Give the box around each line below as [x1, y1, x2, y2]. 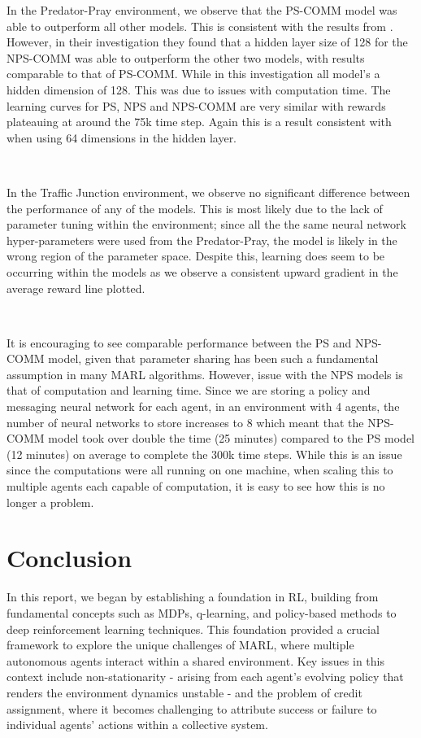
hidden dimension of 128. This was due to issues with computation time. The [7, 81, 391, 98]
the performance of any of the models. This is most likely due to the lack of [7, 199, 383, 216]
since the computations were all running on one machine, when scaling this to [7, 461, 393, 478]
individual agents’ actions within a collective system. [7, 716, 268, 733]
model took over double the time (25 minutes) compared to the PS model [48, 430, 414, 447]
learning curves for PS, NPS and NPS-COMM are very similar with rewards [7, 97, 386, 114]
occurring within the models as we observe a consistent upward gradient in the [7, 263, 398, 280]
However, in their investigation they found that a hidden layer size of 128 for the [7, 33, 408, 50]
